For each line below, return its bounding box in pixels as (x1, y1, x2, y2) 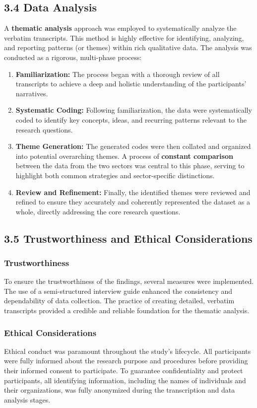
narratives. (15, 88, 48, 98)
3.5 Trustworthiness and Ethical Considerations (4, 230, 253, 246)
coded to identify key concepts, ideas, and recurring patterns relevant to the (15, 114, 247, 125)
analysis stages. (4, 394, 51, 405)
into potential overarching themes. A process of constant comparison (15, 150, 233, 161)
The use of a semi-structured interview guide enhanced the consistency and (4, 285, 233, 296)
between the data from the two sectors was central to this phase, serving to (15, 160, 245, 171)
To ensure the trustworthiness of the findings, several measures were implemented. (4, 276, 254, 286)
